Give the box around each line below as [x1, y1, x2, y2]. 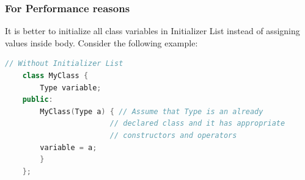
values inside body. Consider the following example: [5, 36, 198, 49]
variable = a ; [40, 143, 97, 152]
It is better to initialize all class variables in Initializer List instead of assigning [5, 24, 300, 37]
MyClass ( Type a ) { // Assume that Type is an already [40, 107, 263, 116]
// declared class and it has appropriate [109, 119, 285, 128]
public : [22, 95, 53, 104]
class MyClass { [22, 71, 89, 80]
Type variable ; [40, 83, 101, 92]
